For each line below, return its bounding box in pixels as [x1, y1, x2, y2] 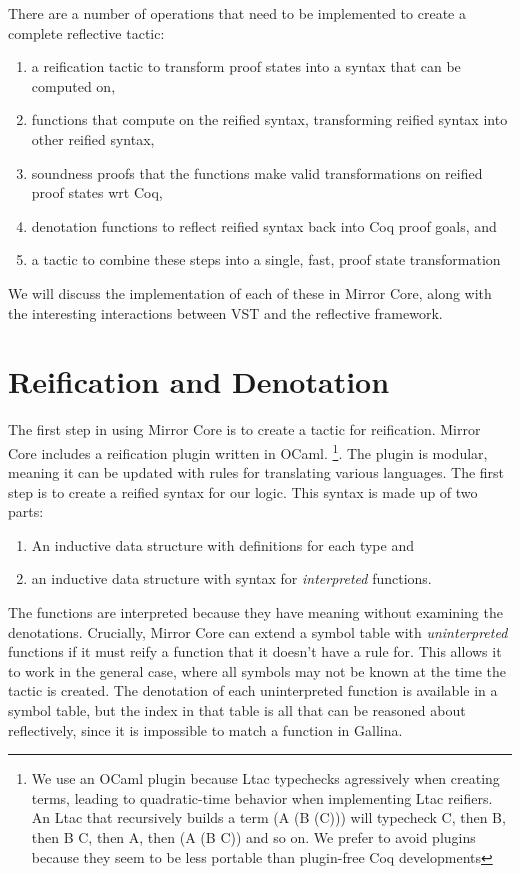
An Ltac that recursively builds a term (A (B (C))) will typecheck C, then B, [31, 807, 506, 828]
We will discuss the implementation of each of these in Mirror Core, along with [8, 282, 492, 303]
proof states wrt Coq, [31, 182, 163, 203]
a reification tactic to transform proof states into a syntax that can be [31, 56, 461, 77]
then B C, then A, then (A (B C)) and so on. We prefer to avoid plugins [31, 827, 476, 847]
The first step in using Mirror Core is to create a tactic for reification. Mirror [8, 419, 481, 440]
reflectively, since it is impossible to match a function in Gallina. [8, 719, 403, 740]
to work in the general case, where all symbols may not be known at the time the [8, 660, 507, 681]
